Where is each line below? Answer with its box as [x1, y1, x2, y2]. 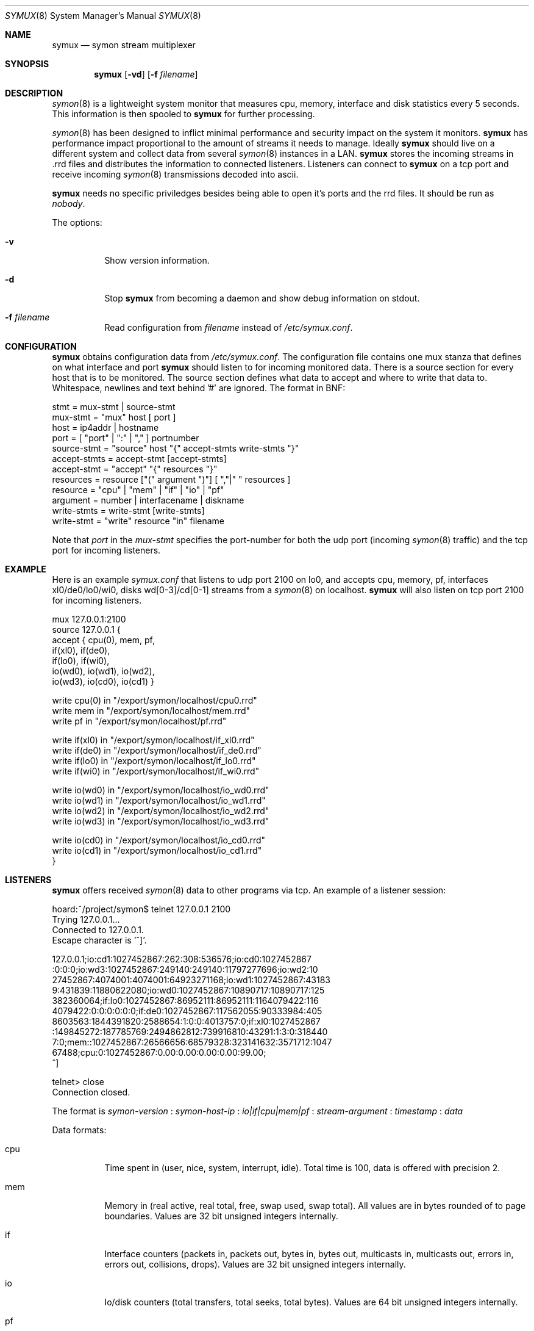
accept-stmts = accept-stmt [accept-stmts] [52, 453, 227, 464]
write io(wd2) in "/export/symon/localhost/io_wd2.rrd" [52, 806, 269, 816]
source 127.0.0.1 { [52, 624, 121, 635]
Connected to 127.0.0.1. [52, 925, 144, 935]
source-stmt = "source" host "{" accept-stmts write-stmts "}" [52, 443, 299, 453]
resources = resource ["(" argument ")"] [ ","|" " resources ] [52, 474, 291, 485]
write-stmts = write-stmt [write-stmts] [52, 505, 205, 516]
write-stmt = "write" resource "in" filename [52, 516, 225, 526]
